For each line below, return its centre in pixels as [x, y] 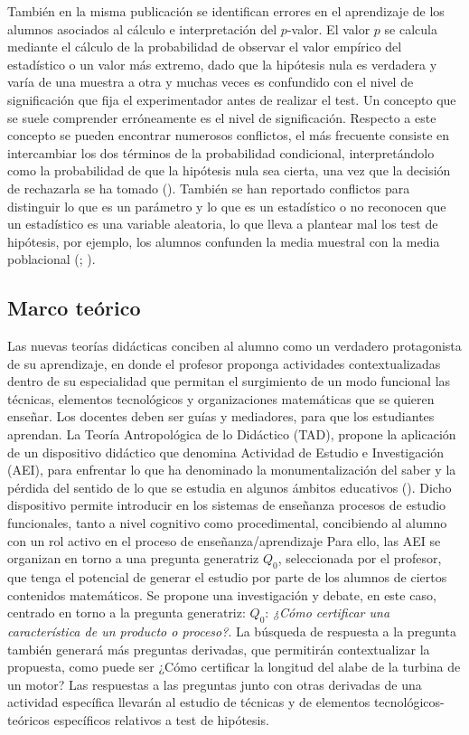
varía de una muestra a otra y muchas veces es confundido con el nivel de [211, 82]
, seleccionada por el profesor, [360, 558]
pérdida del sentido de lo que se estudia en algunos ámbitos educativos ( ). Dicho [230, 487]
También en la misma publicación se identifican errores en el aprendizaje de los [226, 11]
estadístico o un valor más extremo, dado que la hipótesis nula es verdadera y [222, 64]
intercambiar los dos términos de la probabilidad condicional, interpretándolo [221, 152]
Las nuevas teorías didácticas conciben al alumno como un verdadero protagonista [234, 346]
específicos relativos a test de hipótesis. [161, 719]
